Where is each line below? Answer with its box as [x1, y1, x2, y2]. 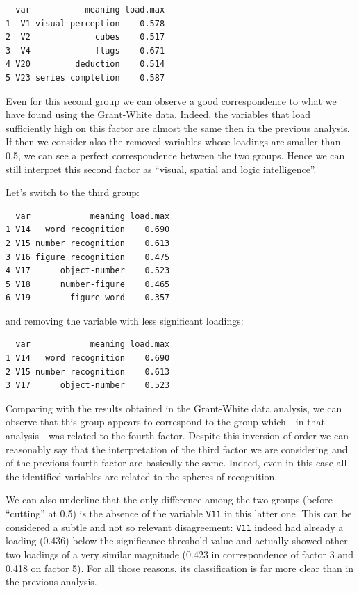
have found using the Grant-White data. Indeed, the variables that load [6, 107, 311, 122]
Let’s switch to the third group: [6, 185, 140, 200]
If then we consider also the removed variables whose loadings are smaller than [6, 134, 341, 149]
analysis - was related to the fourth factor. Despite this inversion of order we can [6, 428, 349, 443]
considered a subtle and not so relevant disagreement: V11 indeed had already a [6, 519, 344, 534]
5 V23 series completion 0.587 [6, 72, 165, 83]
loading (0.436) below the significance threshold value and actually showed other [6, 533, 348, 548]
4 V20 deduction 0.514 [6, 59, 165, 70]
